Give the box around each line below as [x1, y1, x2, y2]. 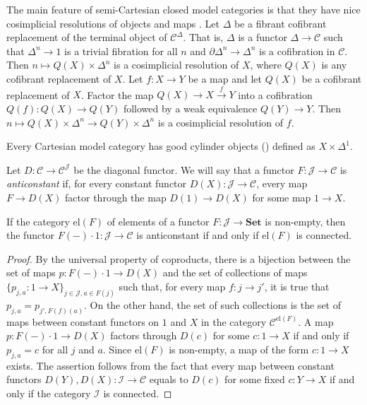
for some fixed [224, 372, 285, 387]
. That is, [183, 30, 224, 45]
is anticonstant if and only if [136, 228, 259, 242]
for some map [252, 189, 311, 204]
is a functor [238, 30, 287, 45]
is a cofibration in [259, 43, 335, 58]
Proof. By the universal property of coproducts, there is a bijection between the [6, 251, 351, 266]
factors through [110, 328, 177, 343]
